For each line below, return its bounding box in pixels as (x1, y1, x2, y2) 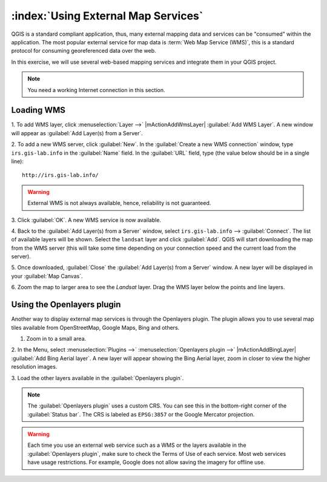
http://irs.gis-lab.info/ (22, 172, 99, 179)
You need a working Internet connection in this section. (27, 86, 166, 93)
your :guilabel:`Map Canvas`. (11, 272, 83, 279)
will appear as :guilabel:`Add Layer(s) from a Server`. (11, 129, 144, 136)
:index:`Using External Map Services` (11, 9, 203, 22)
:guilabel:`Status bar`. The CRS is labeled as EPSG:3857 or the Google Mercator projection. (27, 410, 255, 418)
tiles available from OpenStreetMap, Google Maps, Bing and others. (11, 324, 180, 331)
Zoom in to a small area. (26, 335, 87, 342)
